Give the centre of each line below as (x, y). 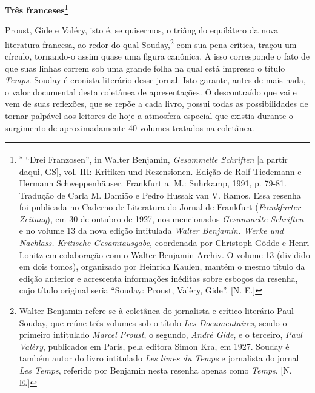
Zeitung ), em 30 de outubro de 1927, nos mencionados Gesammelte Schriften (161, 218)
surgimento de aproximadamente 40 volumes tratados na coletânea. (130, 127)
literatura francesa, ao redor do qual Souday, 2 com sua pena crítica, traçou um (151, 43)
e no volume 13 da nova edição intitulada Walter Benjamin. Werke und (151, 231)
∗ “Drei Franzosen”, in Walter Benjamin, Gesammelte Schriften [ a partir (153, 158)
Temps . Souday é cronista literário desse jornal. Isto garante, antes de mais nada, (155, 80)
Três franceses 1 (37, 9)
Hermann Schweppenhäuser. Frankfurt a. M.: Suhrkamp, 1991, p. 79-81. (153, 183)
